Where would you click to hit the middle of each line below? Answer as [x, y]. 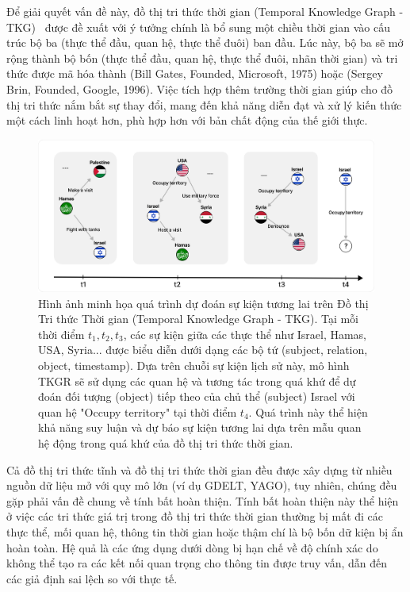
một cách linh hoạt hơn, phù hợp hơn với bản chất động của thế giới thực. [187, 120]
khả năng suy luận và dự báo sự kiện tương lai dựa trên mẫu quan [200, 427]
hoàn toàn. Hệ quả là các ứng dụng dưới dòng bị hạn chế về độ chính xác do [192, 547]
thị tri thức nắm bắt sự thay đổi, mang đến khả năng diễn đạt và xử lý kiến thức [204, 104]
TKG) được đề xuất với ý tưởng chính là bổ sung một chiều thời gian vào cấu [198, 27]
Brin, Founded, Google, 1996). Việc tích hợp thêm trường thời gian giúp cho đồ [200, 88]
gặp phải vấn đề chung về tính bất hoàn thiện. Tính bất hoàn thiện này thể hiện [203, 500]
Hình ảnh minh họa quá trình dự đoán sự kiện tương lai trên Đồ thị [203, 303]
